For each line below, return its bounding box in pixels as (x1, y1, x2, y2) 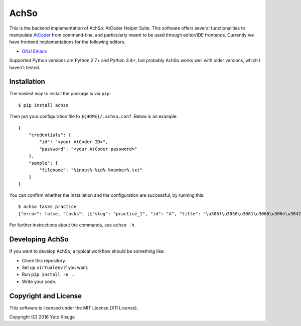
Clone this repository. (22, 257, 66, 263)
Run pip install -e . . (22, 271, 75, 277)
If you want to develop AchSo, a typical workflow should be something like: (9, 248, 165, 254)
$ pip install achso (18, 102, 69, 108)
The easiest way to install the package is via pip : (9, 91, 111, 97)
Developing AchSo (9, 235, 69, 244)
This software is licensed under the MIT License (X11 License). (9, 304, 138, 310)
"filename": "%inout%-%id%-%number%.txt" (39, 167, 143, 173)
